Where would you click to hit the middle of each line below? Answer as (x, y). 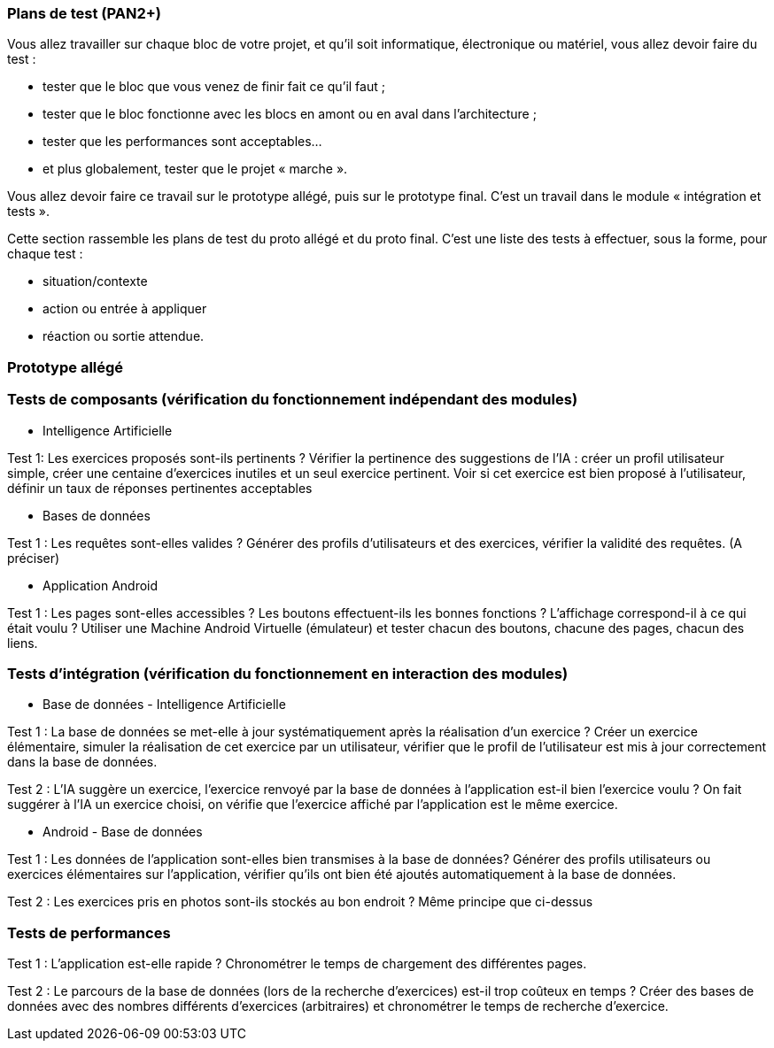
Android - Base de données (123, 832)
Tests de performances (89, 932)
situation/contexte (95, 281)
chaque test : (45, 254)
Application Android (101, 585)
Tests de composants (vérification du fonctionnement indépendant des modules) (293, 400)
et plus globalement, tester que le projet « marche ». (195, 169)
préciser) (34, 558)
